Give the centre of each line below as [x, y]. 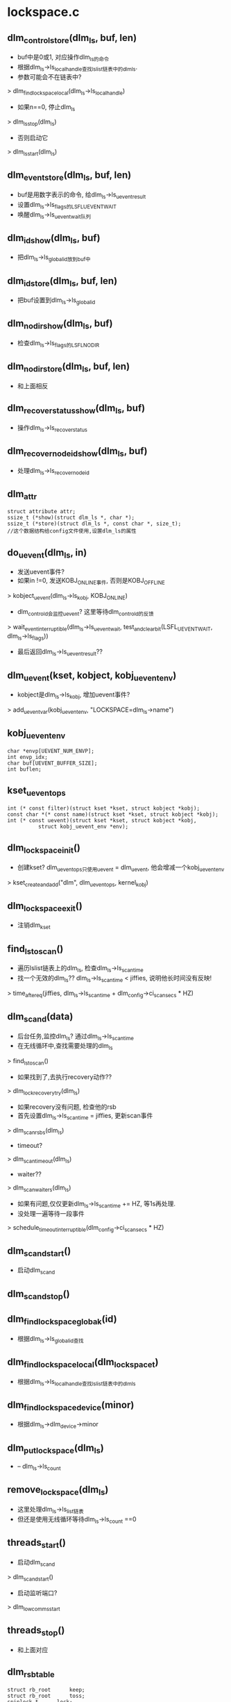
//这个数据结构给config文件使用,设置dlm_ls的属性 [72, 531]
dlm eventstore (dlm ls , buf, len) [69, 176]
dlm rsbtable [31, 1673]
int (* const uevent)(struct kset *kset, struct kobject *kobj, [102, 820]
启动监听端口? [37, 1593]
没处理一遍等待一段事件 [51, 1213]
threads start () [36, 1544]
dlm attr [22, 494]
